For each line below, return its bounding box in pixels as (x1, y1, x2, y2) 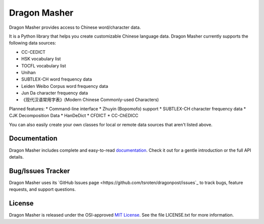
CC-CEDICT (21, 49, 46, 55)
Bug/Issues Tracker (9, 166, 70, 175)
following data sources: (9, 40, 56, 46)
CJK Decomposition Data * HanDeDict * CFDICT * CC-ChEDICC (9, 113, 139, 119)
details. (9, 154, 24, 160)
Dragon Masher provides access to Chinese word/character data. (9, 24, 141, 30)
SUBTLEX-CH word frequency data (21, 76, 92, 82)
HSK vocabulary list (21, 56, 61, 62)
